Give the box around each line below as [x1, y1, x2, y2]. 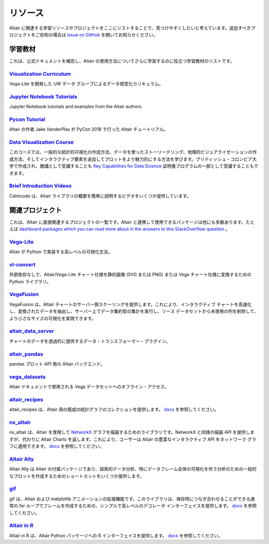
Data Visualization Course [9, 139, 74, 146]
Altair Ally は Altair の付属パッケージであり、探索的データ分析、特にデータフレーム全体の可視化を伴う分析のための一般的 [9, 466, 257, 472]
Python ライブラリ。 [9, 278, 51, 284]
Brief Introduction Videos [9, 182, 72, 189]
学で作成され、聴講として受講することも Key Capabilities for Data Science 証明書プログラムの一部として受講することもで [9, 163, 259, 169]
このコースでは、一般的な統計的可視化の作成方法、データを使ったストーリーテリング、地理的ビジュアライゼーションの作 [9, 149, 257, 155]
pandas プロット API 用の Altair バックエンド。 [9, 361, 105, 366]
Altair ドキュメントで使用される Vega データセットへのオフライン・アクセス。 [9, 384, 169, 390]
